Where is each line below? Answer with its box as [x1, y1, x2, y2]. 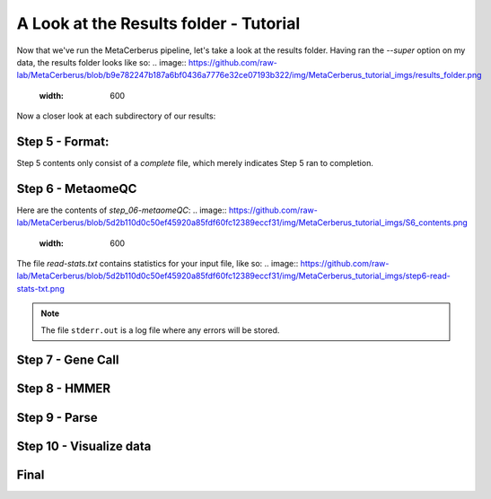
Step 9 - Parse [16, 409, 98, 425]
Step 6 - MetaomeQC [16, 180, 137, 197]
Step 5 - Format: [16, 134, 110, 149]
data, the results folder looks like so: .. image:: [16, 57, 188, 67]
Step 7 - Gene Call [16, 353, 119, 368]
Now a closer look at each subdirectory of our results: [16, 110, 216, 121]
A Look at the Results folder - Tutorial [16, 13, 301, 33]
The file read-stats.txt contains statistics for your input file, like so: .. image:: [16, 258, 299, 269]
